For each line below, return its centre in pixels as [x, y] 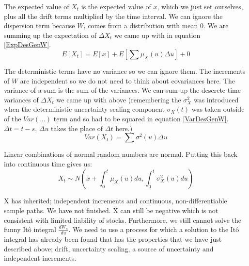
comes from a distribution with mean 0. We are [158, 25]
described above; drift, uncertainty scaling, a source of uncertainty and [109, 248]
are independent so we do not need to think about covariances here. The [128, 80]
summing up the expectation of [50, 35]
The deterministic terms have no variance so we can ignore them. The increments [125, 71]
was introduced [216, 99]
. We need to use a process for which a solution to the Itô [154, 229]
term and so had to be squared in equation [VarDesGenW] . [141, 118]
